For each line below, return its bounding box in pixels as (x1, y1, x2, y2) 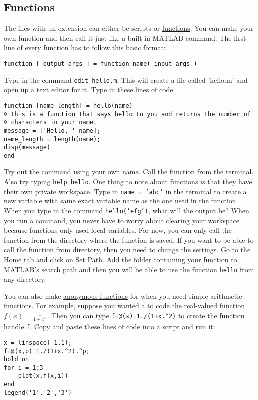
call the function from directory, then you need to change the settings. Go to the (4, 244, 251, 255)
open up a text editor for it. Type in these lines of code (4, 84, 173, 95)
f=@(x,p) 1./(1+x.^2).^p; (4, 347, 90, 355)
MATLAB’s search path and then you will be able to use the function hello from (4, 264, 254, 274)
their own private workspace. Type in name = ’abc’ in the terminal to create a (4, 186, 247, 196)
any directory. (4, 274, 46, 284)
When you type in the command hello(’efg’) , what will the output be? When (4, 205, 249, 215)
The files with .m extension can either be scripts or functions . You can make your (4, 23, 254, 33)
